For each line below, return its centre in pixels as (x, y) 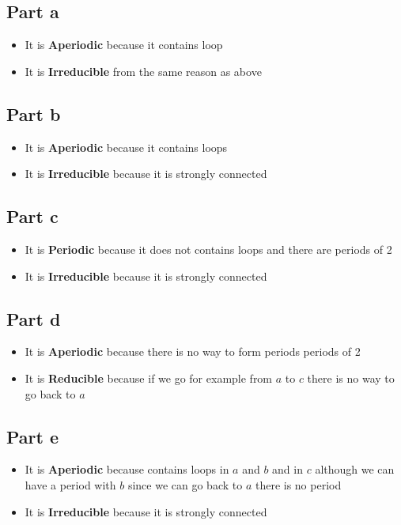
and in (288, 469)
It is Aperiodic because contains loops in (127, 469)
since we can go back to (185, 484)
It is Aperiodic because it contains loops (126, 147)
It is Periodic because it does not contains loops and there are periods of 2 (208, 249)
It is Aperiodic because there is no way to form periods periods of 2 (193, 351)
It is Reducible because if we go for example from (149, 378)
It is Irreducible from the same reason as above (143, 71)
